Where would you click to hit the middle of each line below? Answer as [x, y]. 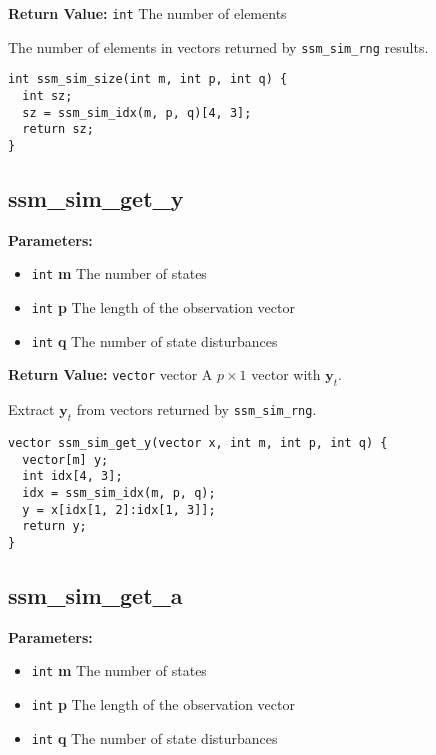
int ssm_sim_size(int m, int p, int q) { [148, 79]
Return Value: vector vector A [110, 374]
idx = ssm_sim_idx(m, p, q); [119, 492]
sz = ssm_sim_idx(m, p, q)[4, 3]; [137, 112]
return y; [54, 526]
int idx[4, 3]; [72, 476]
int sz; [47, 95]
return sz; [58, 129]
